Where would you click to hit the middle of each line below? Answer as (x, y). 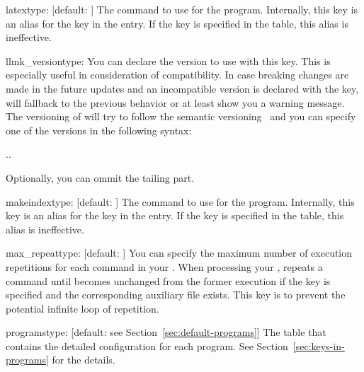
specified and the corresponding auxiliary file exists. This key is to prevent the (176, 295)
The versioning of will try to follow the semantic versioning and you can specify (181, 116)
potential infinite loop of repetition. (83, 308)
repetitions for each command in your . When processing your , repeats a (164, 266)
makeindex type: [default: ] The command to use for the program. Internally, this (180, 201)
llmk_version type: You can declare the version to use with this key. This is (168, 60)
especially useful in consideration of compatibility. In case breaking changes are (177, 75)
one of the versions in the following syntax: (99, 130)
